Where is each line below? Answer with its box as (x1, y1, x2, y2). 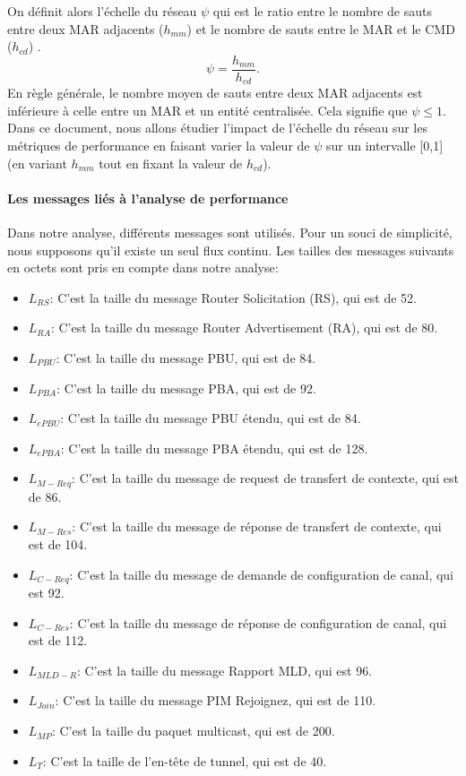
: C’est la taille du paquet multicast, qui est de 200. (51, 721, 335, 740)
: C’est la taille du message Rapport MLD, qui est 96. (76, 660, 373, 679)
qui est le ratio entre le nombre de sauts (212, 2, 432, 20)
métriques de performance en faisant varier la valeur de (7, 136, 310, 155)
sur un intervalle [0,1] (325, 136, 444, 155)
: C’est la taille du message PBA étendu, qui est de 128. (60, 438, 368, 457)
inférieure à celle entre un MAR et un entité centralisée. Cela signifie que (7, 100, 408, 119)
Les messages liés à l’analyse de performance (7, 188, 289, 207)
